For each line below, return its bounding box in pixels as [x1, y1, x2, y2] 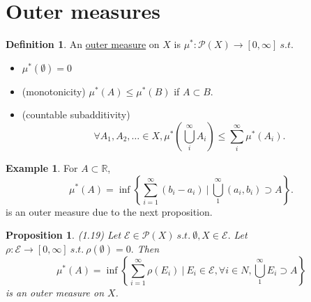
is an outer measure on [6, 285, 104, 299]
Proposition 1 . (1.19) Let [6, 228, 121, 242]
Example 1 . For [6, 160, 78, 175]
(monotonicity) [22, 84, 86, 98]
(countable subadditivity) [22, 107, 130, 122]
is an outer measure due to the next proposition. [6, 204, 213, 218]
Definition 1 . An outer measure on [6, 37, 160, 51]
